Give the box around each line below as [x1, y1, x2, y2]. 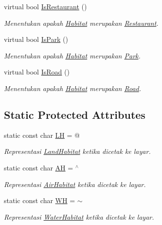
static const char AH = [4, 162, 73, 172]
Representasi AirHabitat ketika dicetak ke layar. [4, 179, 146, 189]
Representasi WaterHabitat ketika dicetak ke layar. [4, 211, 154, 222]
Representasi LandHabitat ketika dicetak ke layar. [4, 146, 151, 156]
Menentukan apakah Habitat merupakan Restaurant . [4, 18, 159, 28]
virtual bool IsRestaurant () [4, 1, 87, 11]
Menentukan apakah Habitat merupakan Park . [4, 50, 141, 60]
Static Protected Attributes [4, 107, 145, 122]
